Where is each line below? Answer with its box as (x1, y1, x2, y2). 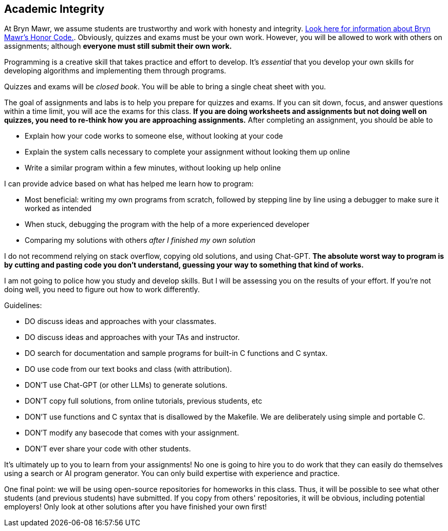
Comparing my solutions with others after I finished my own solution (25, 236, 256, 245)
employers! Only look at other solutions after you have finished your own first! (4, 502, 267, 511)
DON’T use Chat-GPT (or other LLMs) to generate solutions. (25, 381, 228, 390)
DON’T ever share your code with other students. (25, 444, 191, 453)
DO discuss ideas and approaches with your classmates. (25, 317, 216, 326)
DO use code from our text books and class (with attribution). (25, 365, 232, 374)
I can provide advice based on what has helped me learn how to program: (4, 179, 254, 188)
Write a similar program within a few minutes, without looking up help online (25, 163, 281, 173)
